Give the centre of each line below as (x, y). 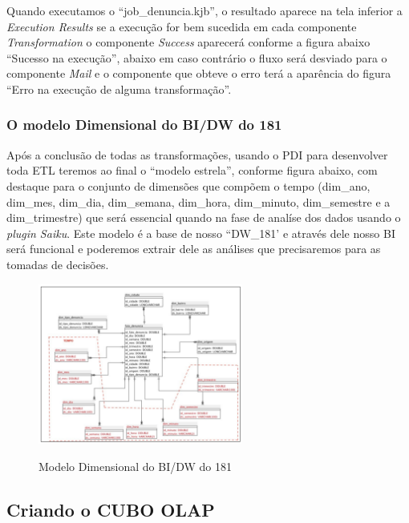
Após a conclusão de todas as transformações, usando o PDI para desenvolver (197, 154)
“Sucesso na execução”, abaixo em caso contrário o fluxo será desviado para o (197, 57)
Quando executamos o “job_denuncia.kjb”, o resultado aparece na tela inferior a (204, 10)
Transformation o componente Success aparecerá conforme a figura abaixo (188, 42)
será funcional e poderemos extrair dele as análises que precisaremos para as (194, 249)
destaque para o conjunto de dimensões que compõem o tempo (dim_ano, (188, 185)
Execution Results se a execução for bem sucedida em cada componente (182, 26)
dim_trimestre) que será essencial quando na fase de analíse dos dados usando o (204, 217)
